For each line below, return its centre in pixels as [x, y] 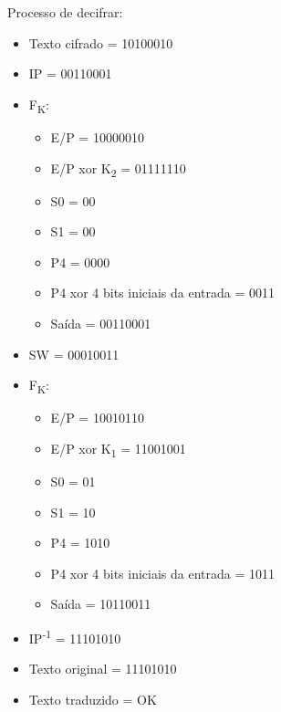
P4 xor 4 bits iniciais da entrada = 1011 [163, 573]
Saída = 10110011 [101, 604]
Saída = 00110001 [101, 323]
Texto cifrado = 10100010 [101, 42]
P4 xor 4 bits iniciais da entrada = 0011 [163, 293]
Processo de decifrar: [65, 12]
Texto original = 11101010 [103, 669]
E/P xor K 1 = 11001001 [118, 449]
